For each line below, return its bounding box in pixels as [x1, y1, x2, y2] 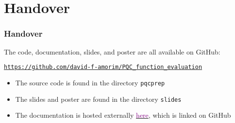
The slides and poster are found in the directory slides [15, 94, 182, 104]
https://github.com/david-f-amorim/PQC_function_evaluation [4, 64, 202, 71]
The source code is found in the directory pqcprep [15, 77, 165, 87]
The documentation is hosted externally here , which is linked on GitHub [15, 110, 231, 120]
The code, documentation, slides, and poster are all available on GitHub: [4, 46, 220, 56]
